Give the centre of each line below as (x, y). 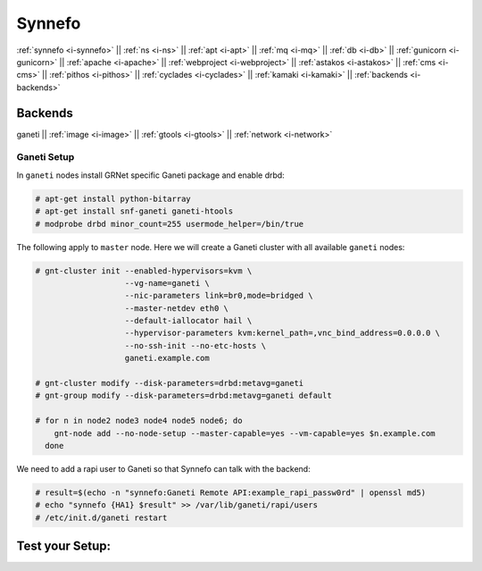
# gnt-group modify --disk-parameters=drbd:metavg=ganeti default (183, 396)
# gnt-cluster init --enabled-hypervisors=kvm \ (144, 271)
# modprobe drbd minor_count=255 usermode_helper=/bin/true (170, 224)
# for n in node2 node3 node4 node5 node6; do (139, 421)
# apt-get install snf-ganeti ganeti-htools (134, 211)
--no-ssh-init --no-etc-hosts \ (195, 345)
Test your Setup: (64, 546)
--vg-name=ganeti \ (167, 283)
